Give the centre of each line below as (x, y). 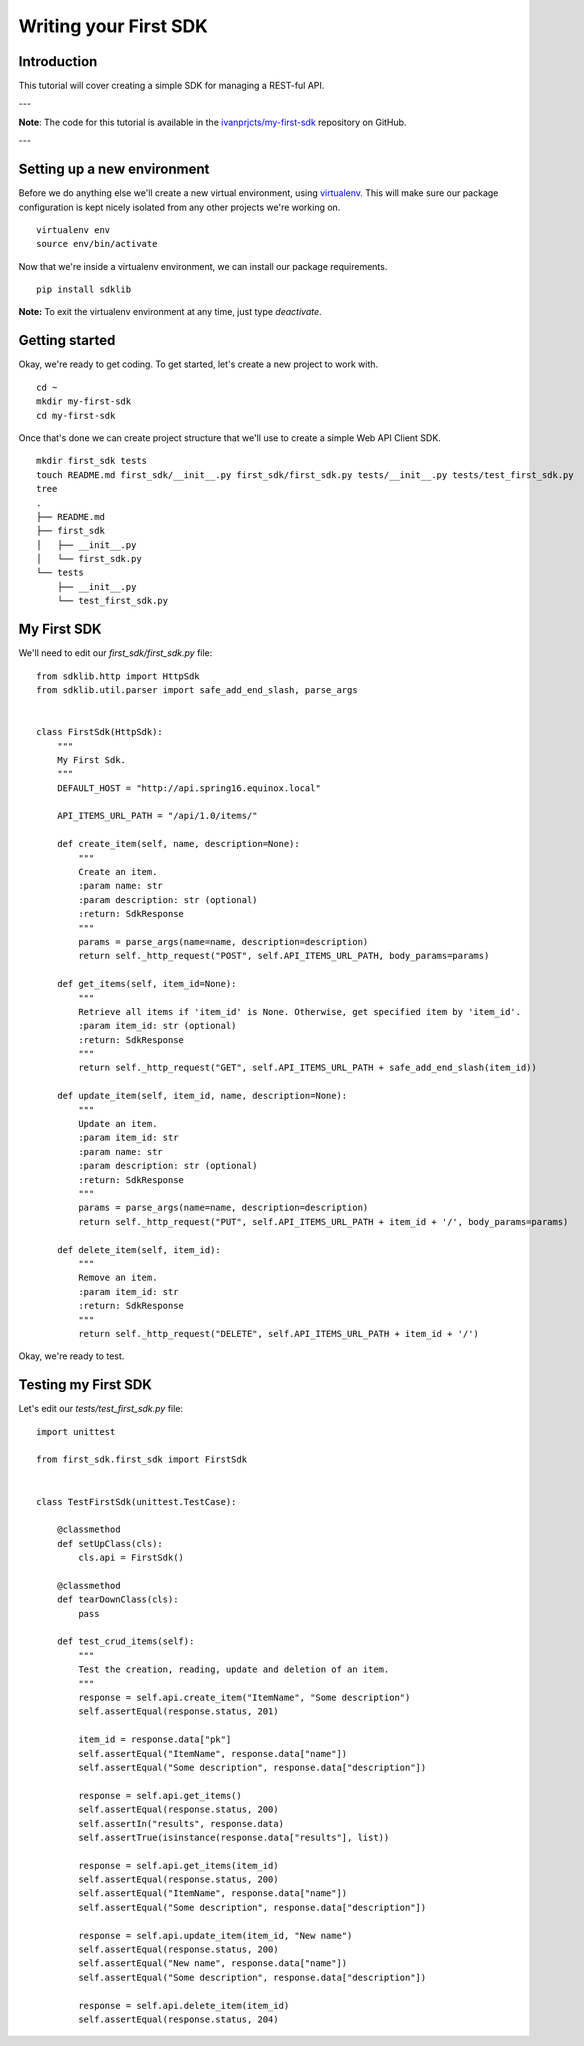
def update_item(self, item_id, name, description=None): (202, 1096)
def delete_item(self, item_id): (139, 1249)
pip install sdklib (84, 289)
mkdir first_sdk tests (92, 461)
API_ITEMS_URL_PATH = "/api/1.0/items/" (157, 816)
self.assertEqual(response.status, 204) (178, 2019)
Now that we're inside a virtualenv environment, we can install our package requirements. (203, 266)
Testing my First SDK (85, 1385)
